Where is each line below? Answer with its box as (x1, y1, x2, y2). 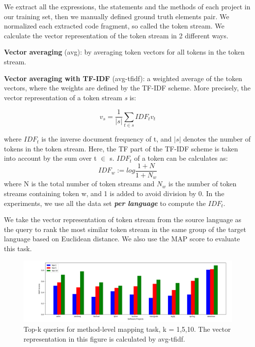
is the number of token (168, 178, 237, 189)
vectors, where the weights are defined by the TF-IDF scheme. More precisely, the (4, 83, 251, 93)
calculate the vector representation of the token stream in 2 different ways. (4, 30, 228, 40)
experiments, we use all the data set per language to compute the (4, 198, 206, 208)
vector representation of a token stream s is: (4, 92, 136, 102)
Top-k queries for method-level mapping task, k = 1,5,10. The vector (24, 324, 231, 334)
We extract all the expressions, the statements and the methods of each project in (4, 1, 251, 11)
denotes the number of (183, 134, 251, 144)
